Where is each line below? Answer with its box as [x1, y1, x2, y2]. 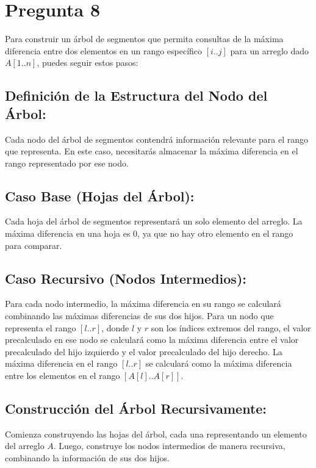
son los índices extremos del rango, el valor [151, 321, 311, 334]
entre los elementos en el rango [5, 369, 120, 382]
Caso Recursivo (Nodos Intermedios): [5, 268, 246, 287]
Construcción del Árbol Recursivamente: [5, 399, 267, 418]
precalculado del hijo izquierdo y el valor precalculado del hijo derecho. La [5, 345, 282, 358]
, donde [101, 321, 129, 334]
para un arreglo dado [230, 44, 309, 57]
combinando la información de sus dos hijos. [5, 452, 170, 464]
